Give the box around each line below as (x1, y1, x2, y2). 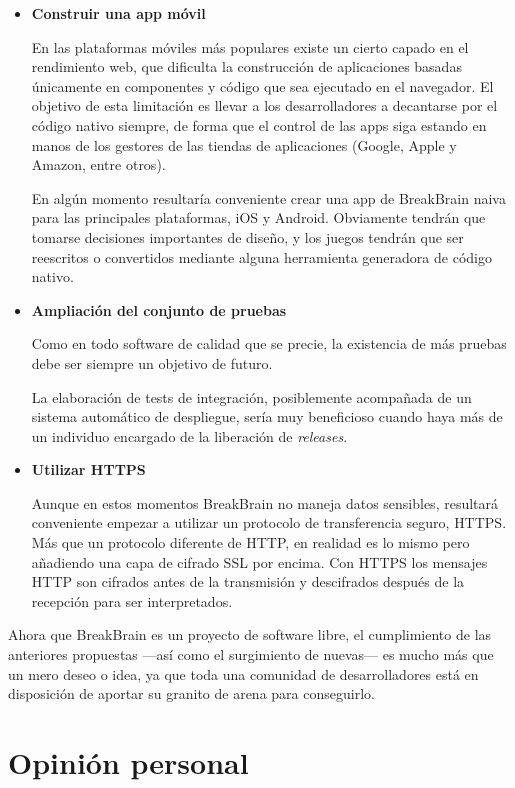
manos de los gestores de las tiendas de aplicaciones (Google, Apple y (31, 134, 457, 155)
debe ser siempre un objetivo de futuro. (31, 352, 273, 373)
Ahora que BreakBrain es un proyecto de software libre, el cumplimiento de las (8, 624, 492, 645)
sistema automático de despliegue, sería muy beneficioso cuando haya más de (31, 406, 503, 427)
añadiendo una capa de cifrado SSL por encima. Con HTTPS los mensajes (31, 551, 488, 572)
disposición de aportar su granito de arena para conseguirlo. (8, 683, 375, 704)
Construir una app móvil (31, 3, 206, 23)
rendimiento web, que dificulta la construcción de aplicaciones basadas (31, 56, 462, 77)
